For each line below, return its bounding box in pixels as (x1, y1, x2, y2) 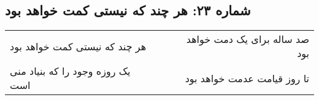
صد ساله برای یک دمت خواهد (186, 32, 309, 47)
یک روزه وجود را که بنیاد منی (10, 64, 131, 79)
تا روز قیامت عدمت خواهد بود (185, 71, 309, 85)
